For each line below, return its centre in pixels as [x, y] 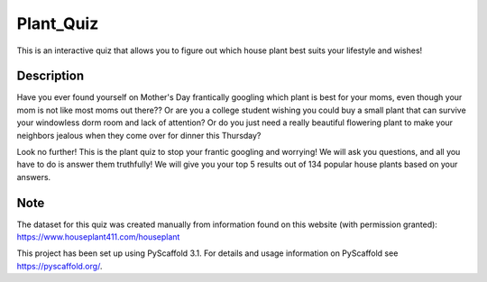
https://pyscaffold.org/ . [60, 266]
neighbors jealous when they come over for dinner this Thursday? [139, 135]
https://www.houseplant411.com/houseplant [98, 237]
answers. [34, 177]
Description [51, 76]
